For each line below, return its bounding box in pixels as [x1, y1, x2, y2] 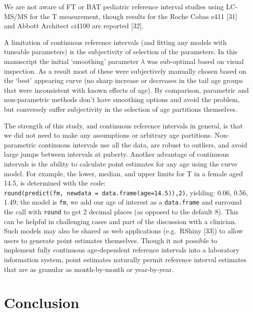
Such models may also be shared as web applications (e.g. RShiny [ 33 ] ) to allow [4, 226, 243, 236]
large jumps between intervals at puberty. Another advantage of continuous [4, 149, 229, 159]
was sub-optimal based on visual [147, 56, 244, 66]
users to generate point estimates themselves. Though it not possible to [4, 235, 217, 245]
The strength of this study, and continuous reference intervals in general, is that [4, 120, 243, 130]
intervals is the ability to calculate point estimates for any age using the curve [4, 158, 237, 168]
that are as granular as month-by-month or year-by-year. [4, 264, 174, 274]
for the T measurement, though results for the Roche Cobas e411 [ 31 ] [29, 11, 237, 21]
